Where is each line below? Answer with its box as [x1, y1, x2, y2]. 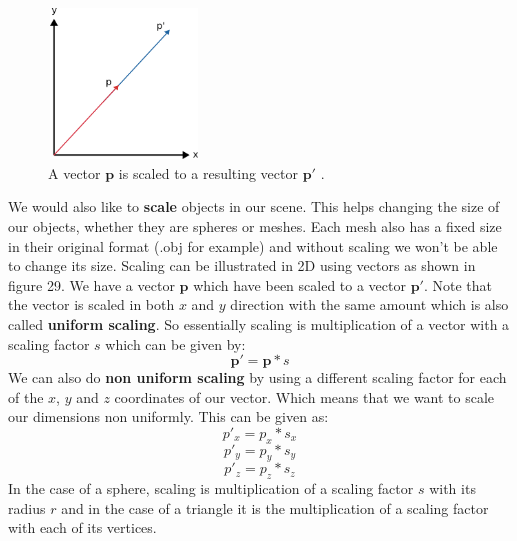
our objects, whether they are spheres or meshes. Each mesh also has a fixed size [8, 215, 502, 236]
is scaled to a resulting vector [118, 162, 298, 183]
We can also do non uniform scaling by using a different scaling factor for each [8, 367, 507, 388]
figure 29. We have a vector [8, 274, 175, 295]
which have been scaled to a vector [193, 274, 406, 295]
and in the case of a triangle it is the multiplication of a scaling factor [61, 497, 489, 518]
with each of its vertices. [8, 517, 157, 538]
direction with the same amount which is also [230, 294, 509, 315]
